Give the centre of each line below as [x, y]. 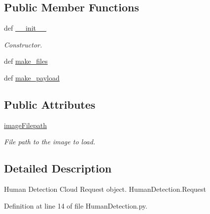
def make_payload [32, 77]
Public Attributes [50, 104]
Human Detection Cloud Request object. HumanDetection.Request [105, 189]
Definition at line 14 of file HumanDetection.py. [76, 205]
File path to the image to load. [50, 142]
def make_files [26, 61]
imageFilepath [25, 125]
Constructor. [23, 44]
